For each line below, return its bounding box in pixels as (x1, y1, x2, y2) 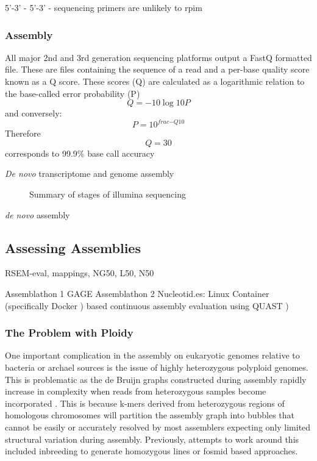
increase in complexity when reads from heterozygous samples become (5, 385, 266, 398)
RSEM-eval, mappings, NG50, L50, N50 (5, 266, 154, 279)
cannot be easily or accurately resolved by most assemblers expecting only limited (5, 421, 311, 434)
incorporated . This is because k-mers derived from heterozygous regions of (5, 396, 285, 409)
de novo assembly (5, 208, 70, 221)
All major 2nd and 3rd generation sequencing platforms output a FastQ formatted (5, 51, 312, 63)
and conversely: (5, 107, 62, 120)
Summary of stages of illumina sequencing (29, 188, 186, 201)
